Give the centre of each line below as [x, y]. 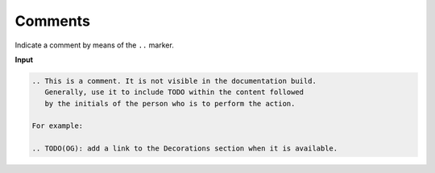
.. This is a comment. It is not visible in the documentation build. [174, 81]
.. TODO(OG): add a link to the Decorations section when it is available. [185, 148]
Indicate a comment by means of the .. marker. [95, 45]
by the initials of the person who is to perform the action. [170, 103]
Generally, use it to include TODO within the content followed [174, 92]
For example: [58, 126]
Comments [52, 21]
